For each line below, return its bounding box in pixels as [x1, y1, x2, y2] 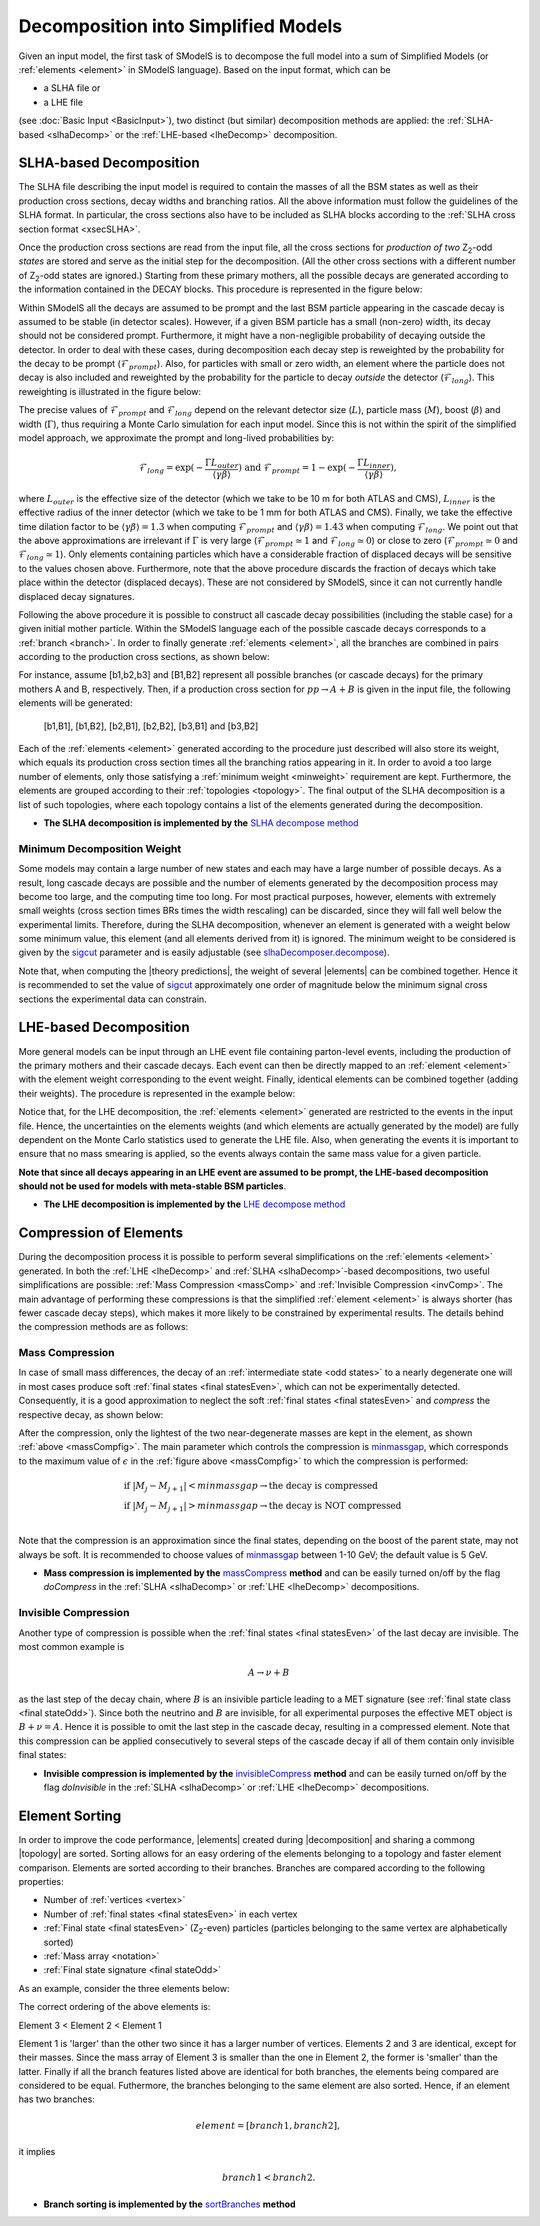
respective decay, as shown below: [18, 1408, 164, 1420]
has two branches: [18, 2093, 95, 2105]
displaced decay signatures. [18, 590, 135, 602]
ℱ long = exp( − [138, 462, 204, 476]
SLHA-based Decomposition [18, 155, 200, 172]
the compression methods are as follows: [18, 1321, 189, 1333]
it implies [18, 2146, 56, 2158]
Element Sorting [18, 1807, 122, 1824]
